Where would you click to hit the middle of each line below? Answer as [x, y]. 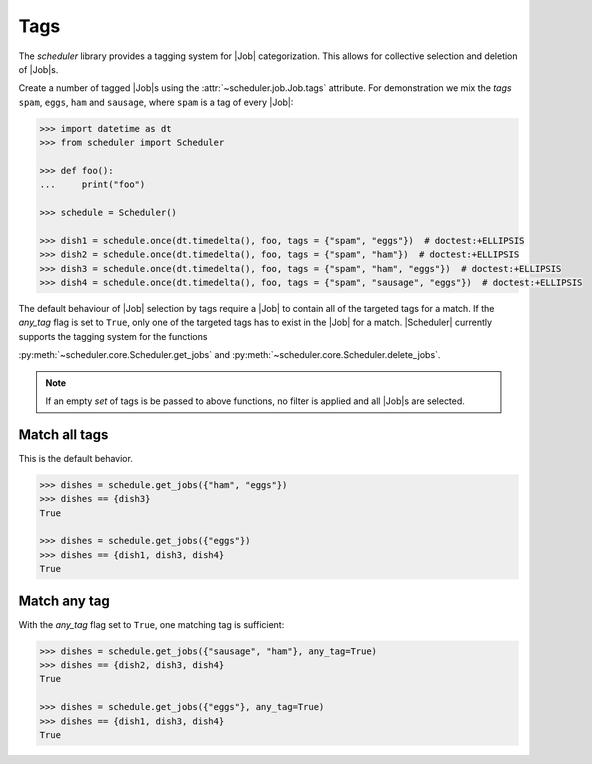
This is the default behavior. [76, 458]
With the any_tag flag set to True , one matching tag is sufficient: [151, 624]
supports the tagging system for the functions [113, 336]
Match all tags [63, 434]
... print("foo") [92, 184]
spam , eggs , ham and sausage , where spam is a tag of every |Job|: [156, 102]
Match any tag [64, 600]
